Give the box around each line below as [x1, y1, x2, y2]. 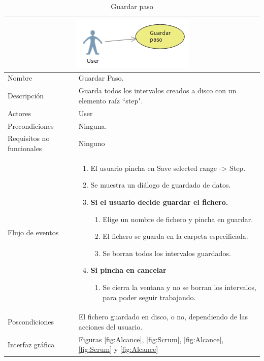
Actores [8, 107, 31, 118]
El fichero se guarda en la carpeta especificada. [103, 231, 248, 241]
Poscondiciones [8, 316, 54, 327]
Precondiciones [8, 120, 54, 131]
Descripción [8, 90, 44, 101]
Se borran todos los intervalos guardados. [103, 247, 231, 258]
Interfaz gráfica [8, 339, 55, 349]
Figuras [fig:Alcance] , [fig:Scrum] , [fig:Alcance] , [78, 334, 224, 344]
